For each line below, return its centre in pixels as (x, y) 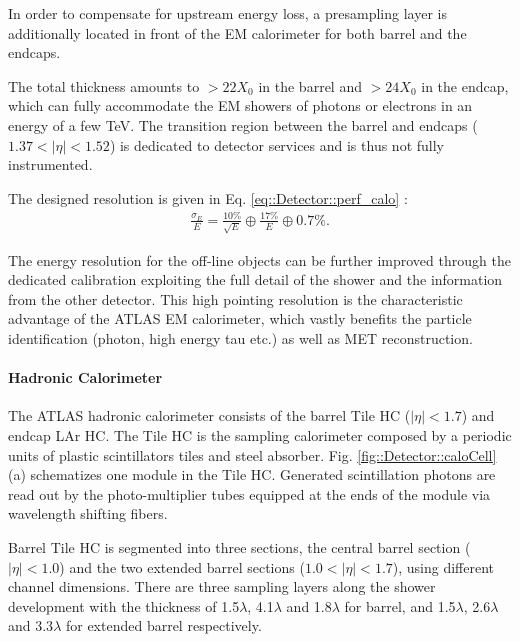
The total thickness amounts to (104, 85)
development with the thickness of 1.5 (124, 605)
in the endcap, (465, 85)
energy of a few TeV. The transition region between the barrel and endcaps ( (243, 124)
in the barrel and (310, 85)
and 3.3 (31, 625)
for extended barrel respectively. (163, 625)
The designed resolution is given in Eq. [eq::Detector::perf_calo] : (208, 197)
